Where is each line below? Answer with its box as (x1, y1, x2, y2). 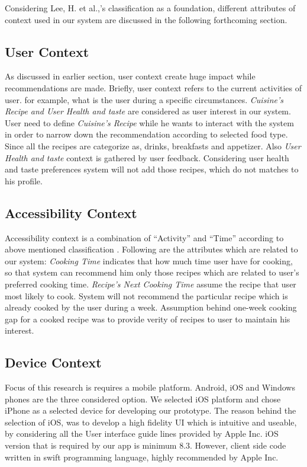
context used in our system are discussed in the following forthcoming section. (5, 13, 287, 25)
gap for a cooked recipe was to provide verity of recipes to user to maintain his (5, 312, 290, 325)
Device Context (5, 353, 102, 372)
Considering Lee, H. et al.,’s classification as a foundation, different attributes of (5, 2, 296, 14)
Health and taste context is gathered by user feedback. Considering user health (5, 151, 289, 164)
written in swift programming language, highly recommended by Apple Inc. (5, 450, 279, 463)
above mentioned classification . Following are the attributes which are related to (5, 243, 298, 255)
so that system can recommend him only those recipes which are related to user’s (5, 266, 299, 279)
